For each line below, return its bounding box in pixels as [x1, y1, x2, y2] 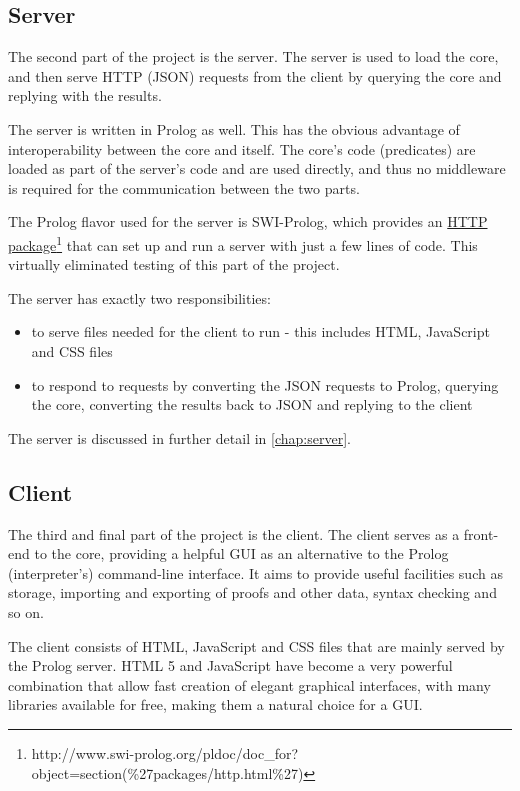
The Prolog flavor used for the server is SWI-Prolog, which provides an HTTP [8, 211, 488, 232]
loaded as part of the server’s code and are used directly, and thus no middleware [8, 158, 506, 179]
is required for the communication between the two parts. [8, 177, 360, 198]
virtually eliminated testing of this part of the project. [8, 254, 340, 275]
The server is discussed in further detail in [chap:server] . [8, 427, 351, 448]
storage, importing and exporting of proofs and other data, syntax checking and [8, 582, 497, 603]
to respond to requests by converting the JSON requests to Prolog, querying [31, 374, 499, 395]
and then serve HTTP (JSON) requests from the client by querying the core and [8, 65, 502, 86]
